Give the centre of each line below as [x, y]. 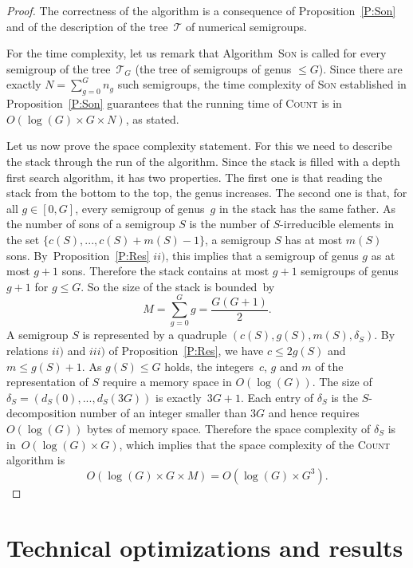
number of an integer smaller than [163, 413]
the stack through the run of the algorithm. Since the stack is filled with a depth [203, 161]
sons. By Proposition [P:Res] [78, 255]
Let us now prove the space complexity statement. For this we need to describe [199, 146]
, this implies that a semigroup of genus [262, 255]
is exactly [179, 397]
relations [28, 351]
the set [23, 239]
